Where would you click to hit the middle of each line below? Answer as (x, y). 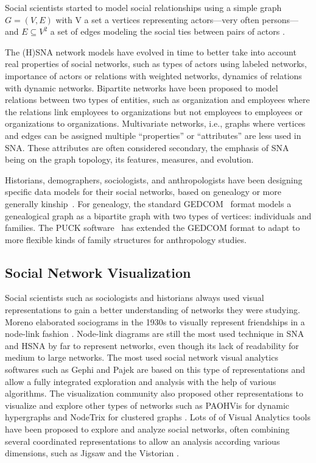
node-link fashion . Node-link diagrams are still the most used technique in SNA (155, 334)
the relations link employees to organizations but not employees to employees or (154, 111)
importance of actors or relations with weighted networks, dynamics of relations (153, 75)
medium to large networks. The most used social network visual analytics (142, 357)
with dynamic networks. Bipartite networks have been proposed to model (142, 87)
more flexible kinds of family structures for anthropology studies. (126, 239)
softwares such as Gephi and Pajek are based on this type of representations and (155, 369)
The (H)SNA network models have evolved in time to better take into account (151, 51)
